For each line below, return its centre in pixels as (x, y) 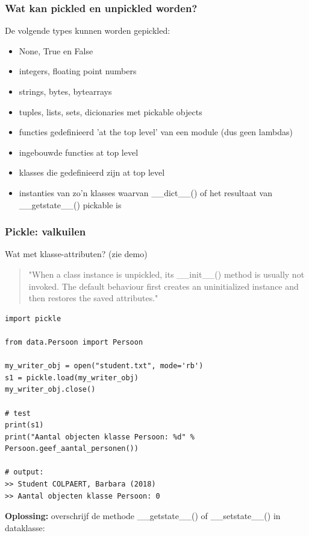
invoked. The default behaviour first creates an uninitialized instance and (164, 286)
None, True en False (56, 50)
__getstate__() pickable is (70, 204)
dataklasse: (25, 527)
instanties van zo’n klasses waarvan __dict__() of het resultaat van (145, 192)
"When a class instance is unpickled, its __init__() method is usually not (167, 274)
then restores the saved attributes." (93, 298)
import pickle (33, 318)
